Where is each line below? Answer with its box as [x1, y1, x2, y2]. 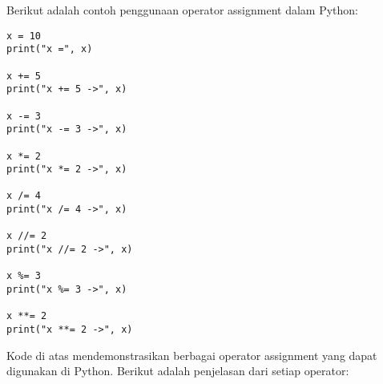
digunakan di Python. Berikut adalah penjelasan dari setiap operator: [6, 362, 349, 379]
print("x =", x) [6, 43, 93, 55]
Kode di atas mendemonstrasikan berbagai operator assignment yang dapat [6, 346, 377, 363]
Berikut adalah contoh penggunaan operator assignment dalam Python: [6, 2, 358, 18]
